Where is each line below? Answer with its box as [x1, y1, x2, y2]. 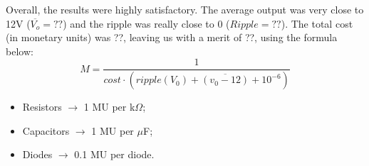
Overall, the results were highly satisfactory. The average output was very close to [6, 2, 364, 16]
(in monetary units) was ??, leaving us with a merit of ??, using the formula [6, 30, 338, 45]
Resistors [22, 99, 62, 114]
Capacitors [22, 123, 70, 138]
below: [6, 43, 33, 58]
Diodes [22, 147, 53, 162]
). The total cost [281, 16, 353, 31]
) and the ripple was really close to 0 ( [63, 16, 230, 31]
